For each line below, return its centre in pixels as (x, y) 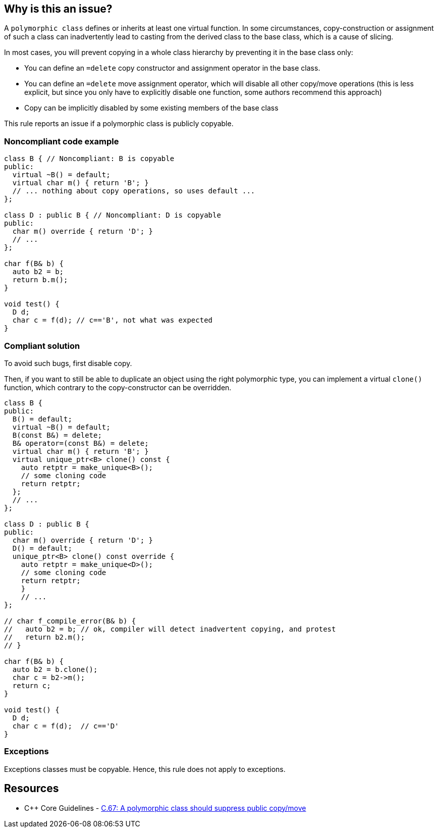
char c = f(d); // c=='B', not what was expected (113, 320)
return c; (32, 685)
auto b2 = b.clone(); (55, 669)
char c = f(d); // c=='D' (66, 726)
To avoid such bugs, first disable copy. (68, 363)
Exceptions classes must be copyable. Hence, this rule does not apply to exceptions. (145, 769)
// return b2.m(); (45, 637)
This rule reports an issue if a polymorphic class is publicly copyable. (119, 124)
